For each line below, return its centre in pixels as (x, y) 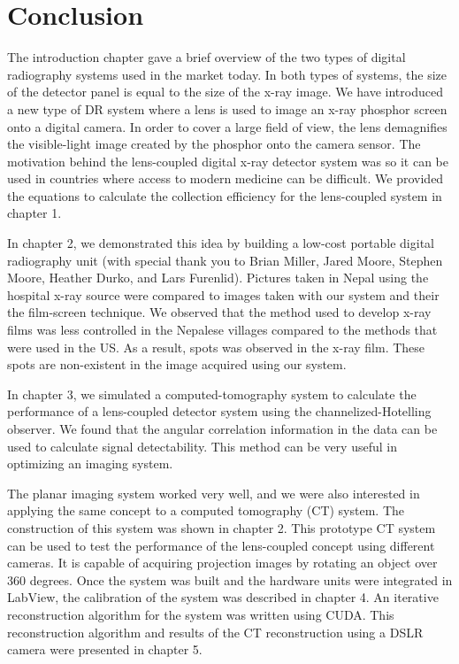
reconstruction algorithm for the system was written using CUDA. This (201, 614)
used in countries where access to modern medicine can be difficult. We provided (226, 178)
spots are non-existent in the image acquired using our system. (177, 364)
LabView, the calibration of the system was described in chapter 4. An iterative (223, 597)
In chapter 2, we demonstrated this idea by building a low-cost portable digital (221, 243)
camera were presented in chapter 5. (105, 649)
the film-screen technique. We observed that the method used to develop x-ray (219, 312)
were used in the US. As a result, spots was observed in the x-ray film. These (216, 347)
